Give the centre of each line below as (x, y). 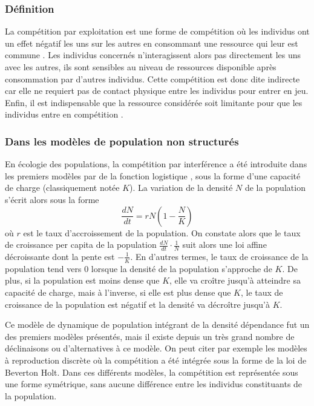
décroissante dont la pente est (60, 256)
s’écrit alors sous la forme (52, 199)
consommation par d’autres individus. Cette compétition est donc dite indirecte (152, 78)
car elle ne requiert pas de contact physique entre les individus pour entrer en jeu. (157, 91)
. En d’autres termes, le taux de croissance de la (219, 256)
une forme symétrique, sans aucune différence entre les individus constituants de (154, 384)
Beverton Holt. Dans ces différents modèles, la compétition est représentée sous (152, 372)
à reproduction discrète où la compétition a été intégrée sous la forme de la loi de (156, 360)
